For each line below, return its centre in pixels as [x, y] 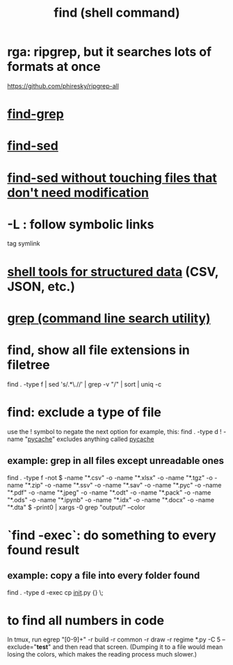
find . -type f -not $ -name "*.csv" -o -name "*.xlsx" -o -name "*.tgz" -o [110, 477]
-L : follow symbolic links [81, 224]
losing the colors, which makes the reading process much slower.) [102, 655]
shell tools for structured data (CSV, [113, 272]
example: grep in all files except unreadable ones [116, 461]
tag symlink [24, 243]
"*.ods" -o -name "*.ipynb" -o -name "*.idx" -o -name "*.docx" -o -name [111, 499]
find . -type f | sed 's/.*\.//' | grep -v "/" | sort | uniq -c [85, 384]
